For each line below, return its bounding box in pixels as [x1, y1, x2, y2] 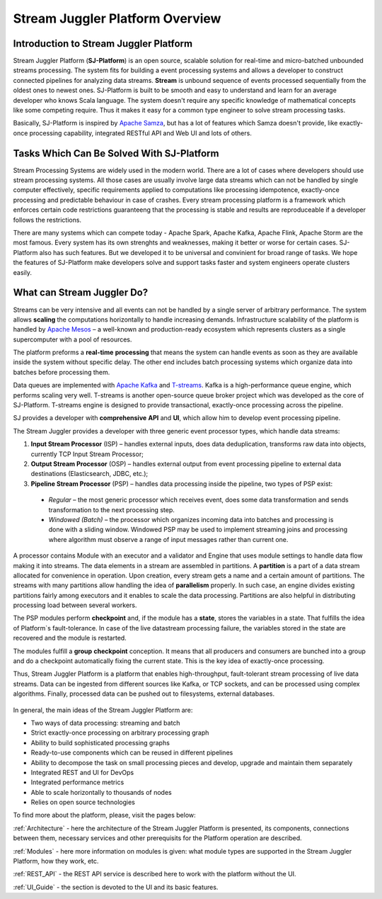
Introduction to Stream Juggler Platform [13, 38, 193, 50]
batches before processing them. [13, 368, 110, 376]
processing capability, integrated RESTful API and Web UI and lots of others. [29, 128, 253, 137]
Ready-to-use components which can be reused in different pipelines [30, 748, 233, 757]
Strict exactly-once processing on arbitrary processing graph [30, 728, 209, 737]
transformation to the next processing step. [48, 505, 175, 514]
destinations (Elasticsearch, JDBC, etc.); [30, 470, 149, 478]
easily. [13, 268, 32, 276]
